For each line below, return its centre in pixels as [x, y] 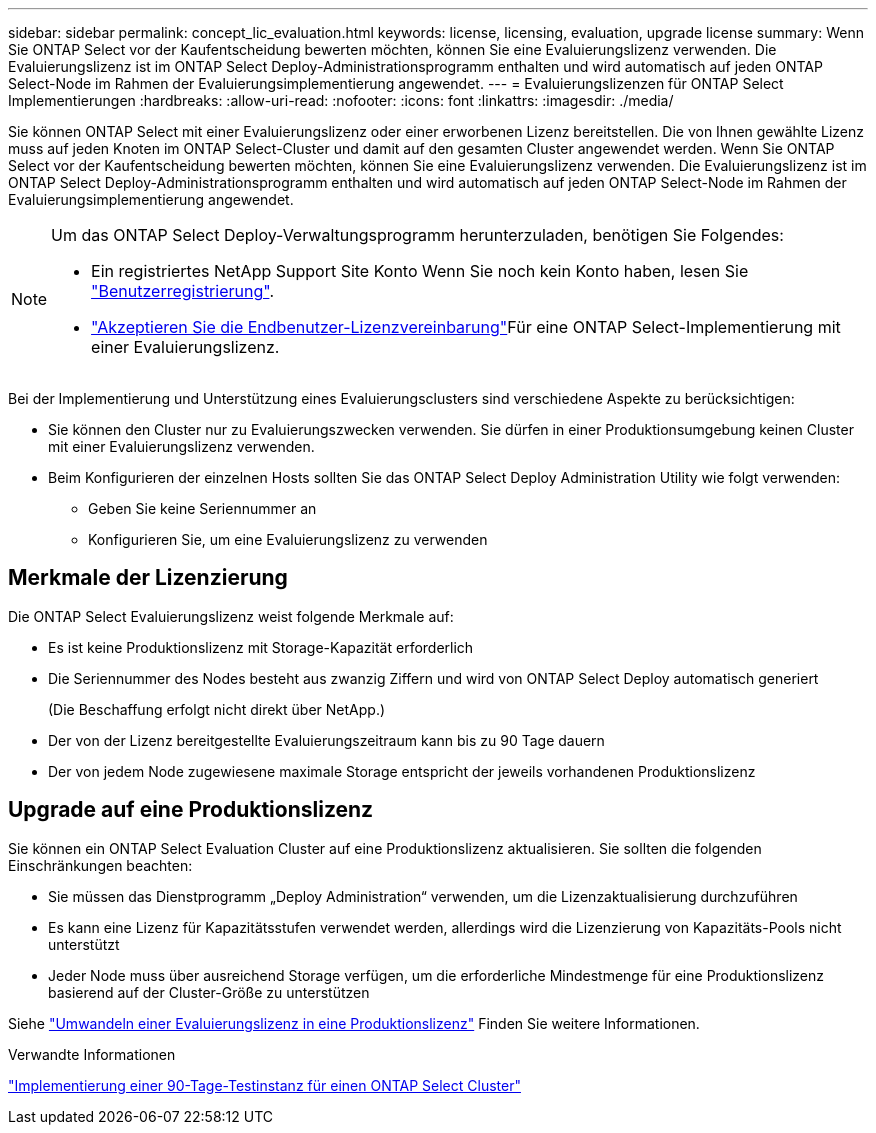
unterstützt [84, 944]
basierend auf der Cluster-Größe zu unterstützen [209, 992]
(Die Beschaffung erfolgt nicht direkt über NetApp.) [217, 709]
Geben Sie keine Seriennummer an [202, 508]
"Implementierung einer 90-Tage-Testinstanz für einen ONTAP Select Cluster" [264, 1085]
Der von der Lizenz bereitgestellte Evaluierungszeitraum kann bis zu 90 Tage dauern [326, 740]
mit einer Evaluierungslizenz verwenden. [181, 446]
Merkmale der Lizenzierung [148, 578]
